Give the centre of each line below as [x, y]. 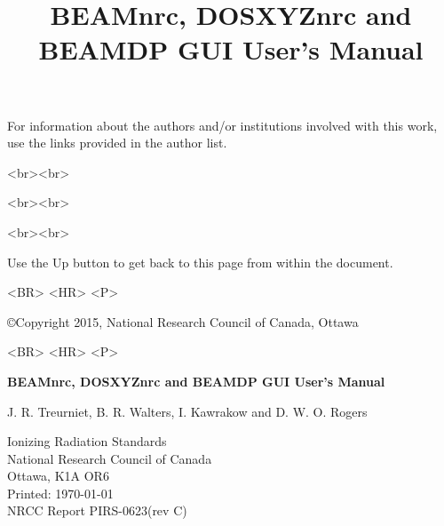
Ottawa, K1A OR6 [58, 476]
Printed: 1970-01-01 [60, 493]
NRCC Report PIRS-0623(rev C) [97, 510]
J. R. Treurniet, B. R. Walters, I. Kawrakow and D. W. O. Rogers [187, 411]
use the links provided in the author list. [117, 143]
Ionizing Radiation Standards [87, 441]
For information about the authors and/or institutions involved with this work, [222, 125]
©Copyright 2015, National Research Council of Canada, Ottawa [183, 321]
